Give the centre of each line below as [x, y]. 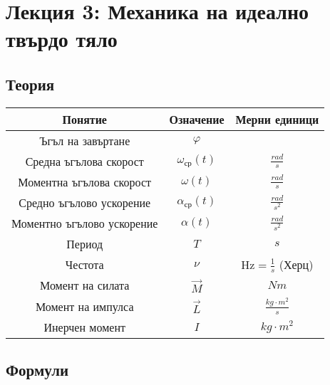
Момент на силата [85, 285]
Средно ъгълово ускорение [85, 202]
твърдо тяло [62, 39]
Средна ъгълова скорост [84, 161]
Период [85, 243]
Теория [30, 84]
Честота [84, 265]
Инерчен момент [84, 327]
